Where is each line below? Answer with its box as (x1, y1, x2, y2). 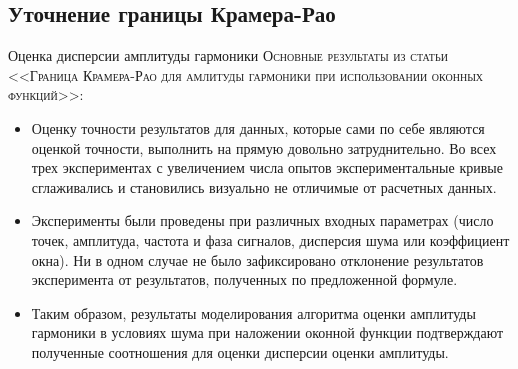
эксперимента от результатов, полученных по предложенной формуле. (31, 269, 458, 290)
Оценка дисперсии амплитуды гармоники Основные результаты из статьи (8, 45, 448, 66)
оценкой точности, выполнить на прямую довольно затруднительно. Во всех (31, 137, 497, 158)
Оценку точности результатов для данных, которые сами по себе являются (31, 117, 485, 138)
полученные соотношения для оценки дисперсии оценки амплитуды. (31, 341, 449, 362)
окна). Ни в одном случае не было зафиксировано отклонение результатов (31, 249, 484, 270)
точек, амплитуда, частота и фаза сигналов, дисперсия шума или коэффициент (31, 229, 510, 250)
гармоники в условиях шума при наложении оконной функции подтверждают (31, 322, 504, 343)
